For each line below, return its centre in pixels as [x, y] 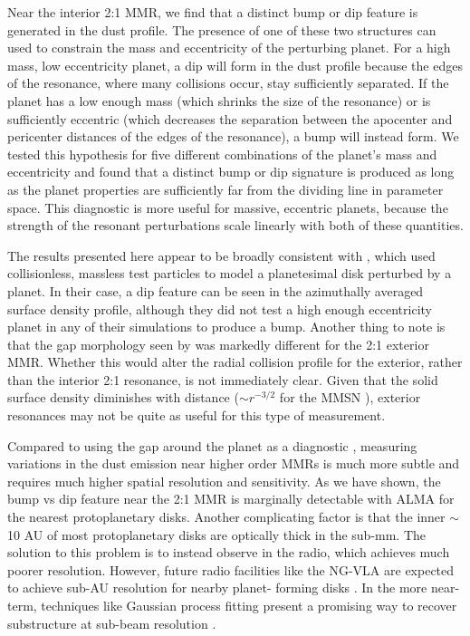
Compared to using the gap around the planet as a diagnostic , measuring [212, 445]
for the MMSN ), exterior [350, 397]
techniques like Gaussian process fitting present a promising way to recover [249, 605]
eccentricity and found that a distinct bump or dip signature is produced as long [231, 172]
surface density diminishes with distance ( [123, 397]
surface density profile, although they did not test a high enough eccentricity [220, 308]
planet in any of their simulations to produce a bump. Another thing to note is [226, 327]
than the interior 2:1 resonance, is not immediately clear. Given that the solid [223, 379]
